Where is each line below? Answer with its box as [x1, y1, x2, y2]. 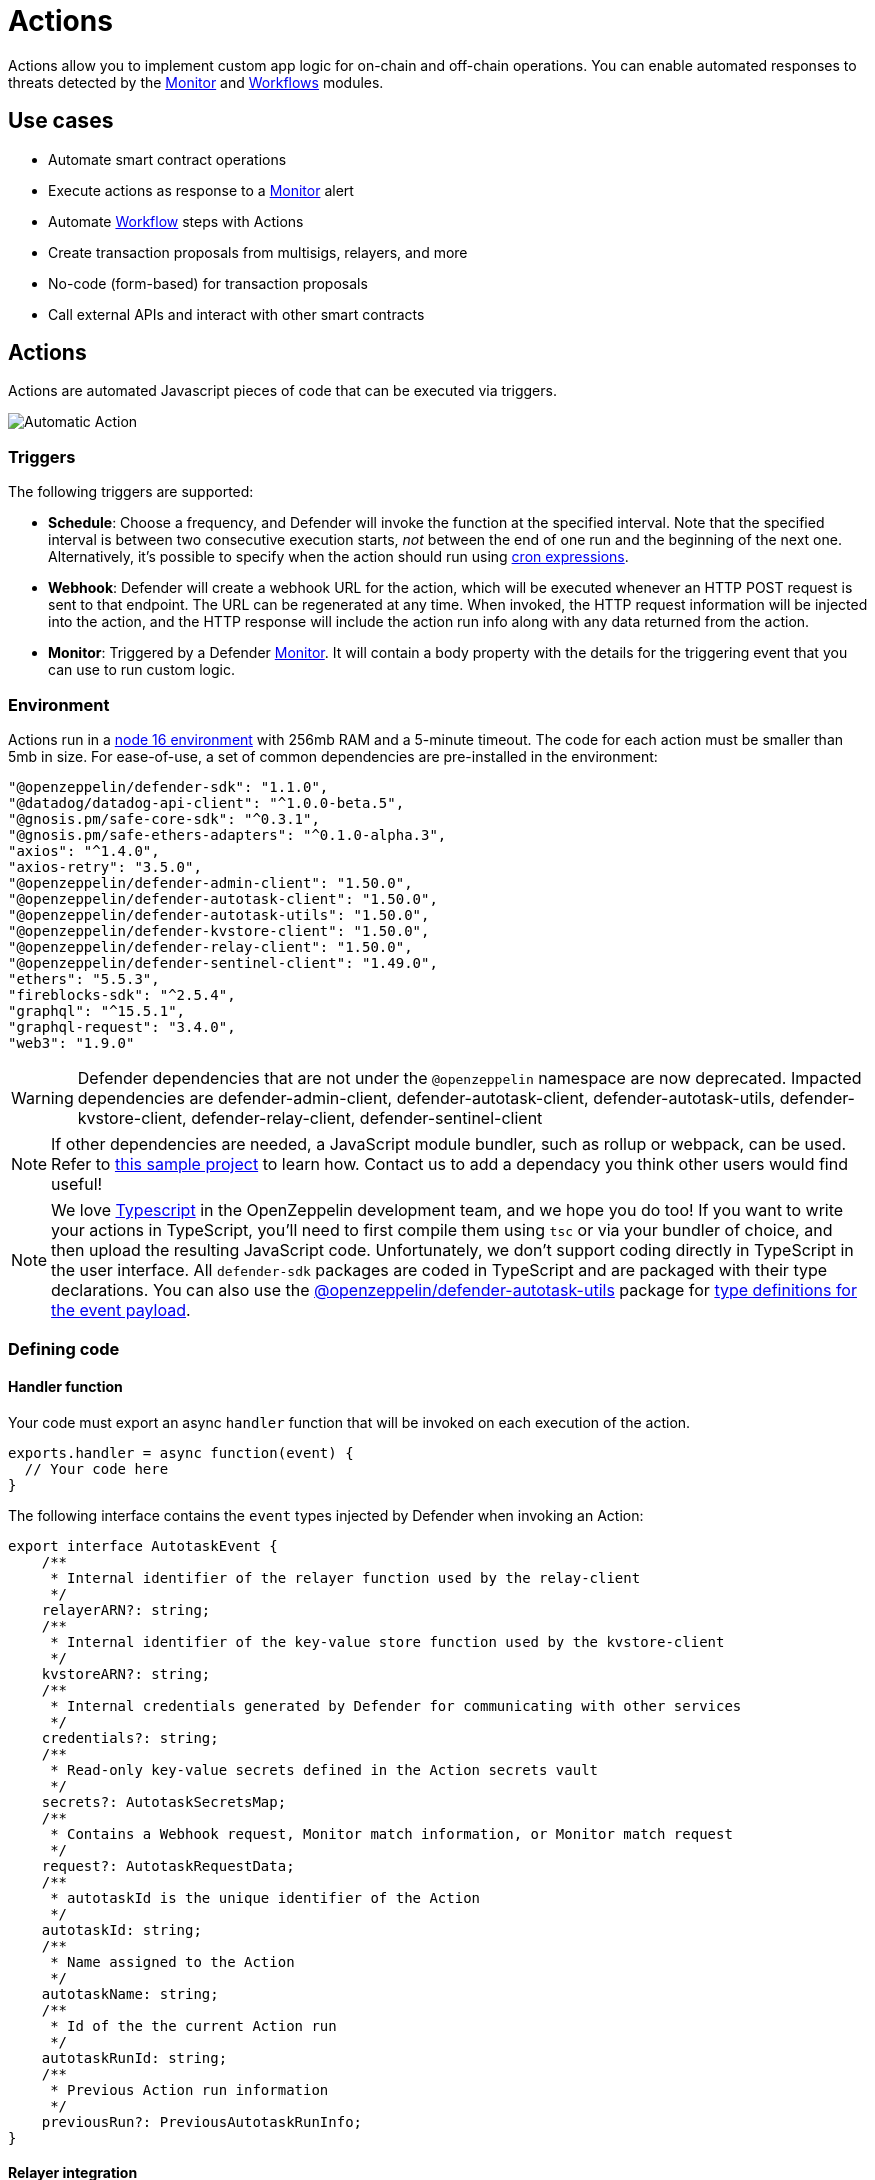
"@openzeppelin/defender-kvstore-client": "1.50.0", [8, 922, 430, 939]
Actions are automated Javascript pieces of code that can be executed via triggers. [8, 382, 557, 400]
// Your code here [24, 1460, 169, 1477]
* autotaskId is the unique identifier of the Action [50, 1889, 481, 1906]
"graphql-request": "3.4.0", [8, 1018, 236, 1035]
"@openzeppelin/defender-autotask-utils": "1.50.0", [8, 906, 430, 923]
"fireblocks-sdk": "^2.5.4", [8, 986, 236, 1003]
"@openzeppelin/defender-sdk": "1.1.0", [8, 778, 329, 795]
